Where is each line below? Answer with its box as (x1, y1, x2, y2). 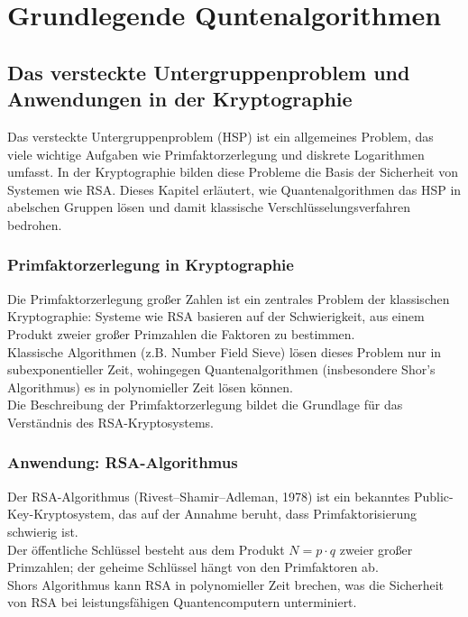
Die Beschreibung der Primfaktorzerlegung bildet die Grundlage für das (7, 395, 403, 414)
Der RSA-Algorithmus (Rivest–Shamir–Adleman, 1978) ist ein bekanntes (7, 486, 410, 505)
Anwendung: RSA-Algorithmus (7, 451, 238, 474)
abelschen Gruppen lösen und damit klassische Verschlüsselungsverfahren (7, 198, 411, 216)
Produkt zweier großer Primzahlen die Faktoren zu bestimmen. (7, 324, 355, 343)
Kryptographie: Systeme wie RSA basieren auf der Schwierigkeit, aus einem (7, 307, 425, 326)
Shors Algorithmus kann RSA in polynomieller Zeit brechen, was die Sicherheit (7, 575, 445, 594)
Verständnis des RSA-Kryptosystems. (7, 412, 215, 431)
